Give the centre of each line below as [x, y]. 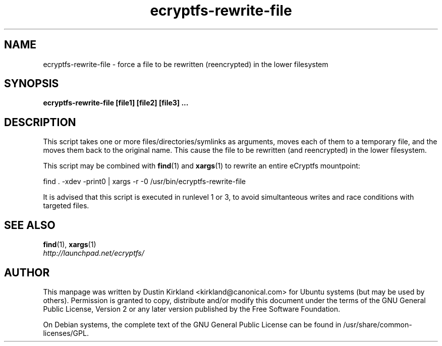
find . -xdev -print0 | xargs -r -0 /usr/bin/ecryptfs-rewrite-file [145, 182]
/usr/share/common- [378, 324]
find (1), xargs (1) [70, 245]
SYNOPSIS [32, 84]
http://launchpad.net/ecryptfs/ [94, 253]
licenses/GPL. [66, 333]
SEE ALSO [30, 225]
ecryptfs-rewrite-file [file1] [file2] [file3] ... [116, 103]
